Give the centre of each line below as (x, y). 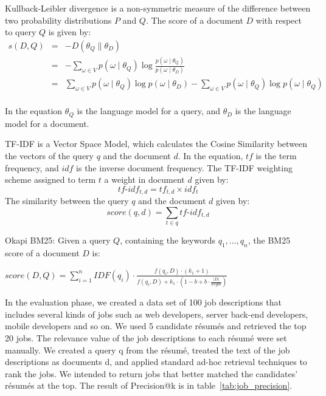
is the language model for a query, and (149, 111)
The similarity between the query (67, 201)
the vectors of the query (49, 155)
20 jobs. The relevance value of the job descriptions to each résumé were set (146, 337)
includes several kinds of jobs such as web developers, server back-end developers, (157, 314)
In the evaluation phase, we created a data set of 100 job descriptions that (143, 302)
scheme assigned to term (50, 179)
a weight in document (144, 179)
